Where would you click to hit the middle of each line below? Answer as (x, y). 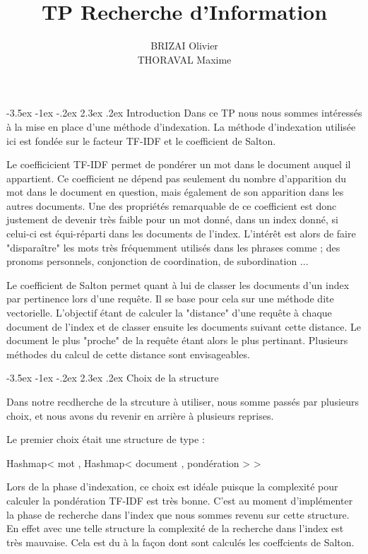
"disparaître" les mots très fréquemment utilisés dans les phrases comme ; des (173, 247)
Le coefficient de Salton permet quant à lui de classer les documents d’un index (178, 284)
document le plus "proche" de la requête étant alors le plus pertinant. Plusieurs (177, 340)
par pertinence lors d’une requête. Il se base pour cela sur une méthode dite (170, 299)
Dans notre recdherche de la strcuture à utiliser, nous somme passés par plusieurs (183, 401)
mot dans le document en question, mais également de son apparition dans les (175, 192)
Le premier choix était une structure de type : (106, 439)
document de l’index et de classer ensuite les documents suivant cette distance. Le (184, 326)
